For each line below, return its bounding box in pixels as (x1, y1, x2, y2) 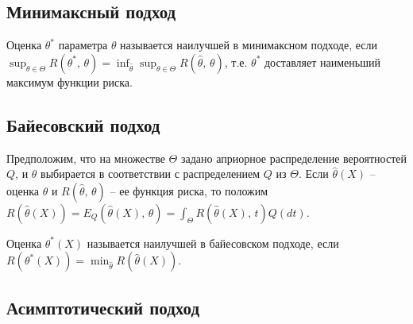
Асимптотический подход (6, 295, 200, 319)
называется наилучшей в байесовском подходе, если (87, 234, 339, 251)
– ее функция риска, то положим (110, 182, 268, 199)
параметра (58, 37, 108, 53)
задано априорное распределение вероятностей (180, 149, 407, 166)
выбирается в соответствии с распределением (41, 165, 261, 182)
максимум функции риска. (6, 73, 133, 90)
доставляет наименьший (264, 53, 380, 70)
